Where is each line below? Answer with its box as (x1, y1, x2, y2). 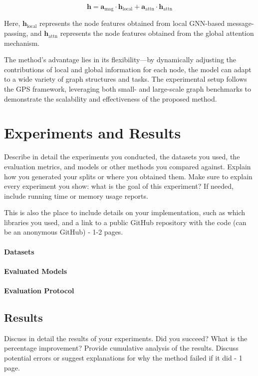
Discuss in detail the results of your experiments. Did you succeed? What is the (4, 333, 248, 343)
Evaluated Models (4, 265, 67, 276)
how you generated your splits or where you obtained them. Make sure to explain (4, 171, 253, 181)
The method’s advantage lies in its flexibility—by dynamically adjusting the (4, 54, 237, 65)
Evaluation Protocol (4, 285, 74, 296)
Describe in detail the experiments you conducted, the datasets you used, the (4, 151, 240, 162)
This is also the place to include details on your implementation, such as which (4, 207, 246, 218)
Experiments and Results (4, 123, 181, 143)
